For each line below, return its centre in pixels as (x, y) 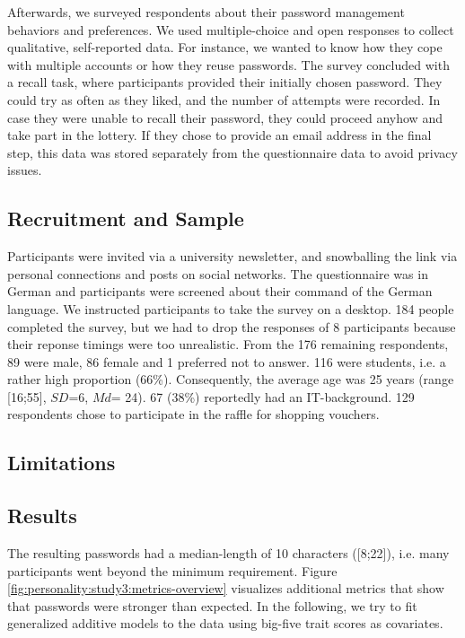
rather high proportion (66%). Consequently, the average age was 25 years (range (231, 379)
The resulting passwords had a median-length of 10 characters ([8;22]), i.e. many (228, 553)
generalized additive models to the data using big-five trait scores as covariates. (225, 623)
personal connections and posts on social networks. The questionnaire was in (218, 273)
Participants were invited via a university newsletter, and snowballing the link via (232, 256)
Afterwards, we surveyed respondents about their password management (206, 12)
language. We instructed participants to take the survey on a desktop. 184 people (231, 308)
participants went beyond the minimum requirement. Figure (172, 570)
